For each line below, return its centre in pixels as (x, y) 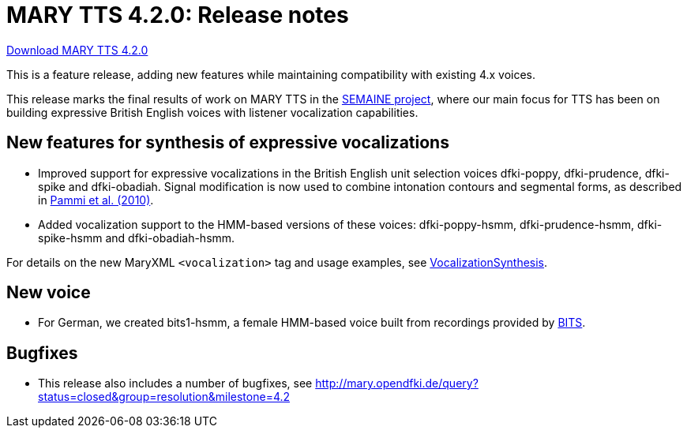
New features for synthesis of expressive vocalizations (228, 143)
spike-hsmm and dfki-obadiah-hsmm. (137, 238)
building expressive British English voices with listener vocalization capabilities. (212, 112)
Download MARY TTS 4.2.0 (77, 50)
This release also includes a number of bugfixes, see (175, 383)
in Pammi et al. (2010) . (96, 200)
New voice (49, 293)
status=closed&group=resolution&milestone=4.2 (164, 397)
